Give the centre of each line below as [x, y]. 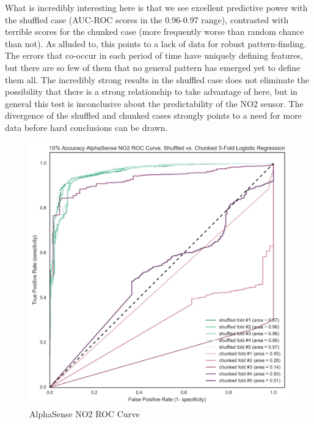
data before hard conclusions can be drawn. [86, 127]
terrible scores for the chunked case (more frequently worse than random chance [155, 32]
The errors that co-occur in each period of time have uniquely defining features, [154, 55]
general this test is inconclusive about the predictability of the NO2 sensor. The [154, 103]
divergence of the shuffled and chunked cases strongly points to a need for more [153, 115]
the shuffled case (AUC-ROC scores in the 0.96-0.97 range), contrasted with [147, 19]
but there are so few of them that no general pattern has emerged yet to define [153, 67]
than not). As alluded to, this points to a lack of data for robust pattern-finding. [156, 43]
